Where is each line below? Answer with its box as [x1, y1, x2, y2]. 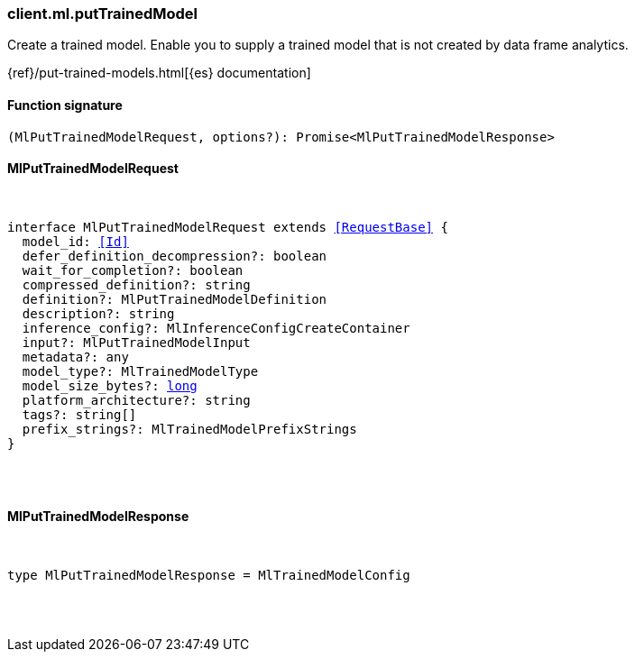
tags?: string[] [22, 407, 137, 422]
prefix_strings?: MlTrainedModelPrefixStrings [22, 421, 357, 436]
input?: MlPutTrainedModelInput [22, 334, 251, 350]
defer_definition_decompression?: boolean [22, 248, 327, 263]
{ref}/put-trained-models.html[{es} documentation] [7, 65, 311, 81]
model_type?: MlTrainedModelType [22, 363, 259, 379]
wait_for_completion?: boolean [22, 262, 244, 278]
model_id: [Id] [22, 233, 129, 249]
